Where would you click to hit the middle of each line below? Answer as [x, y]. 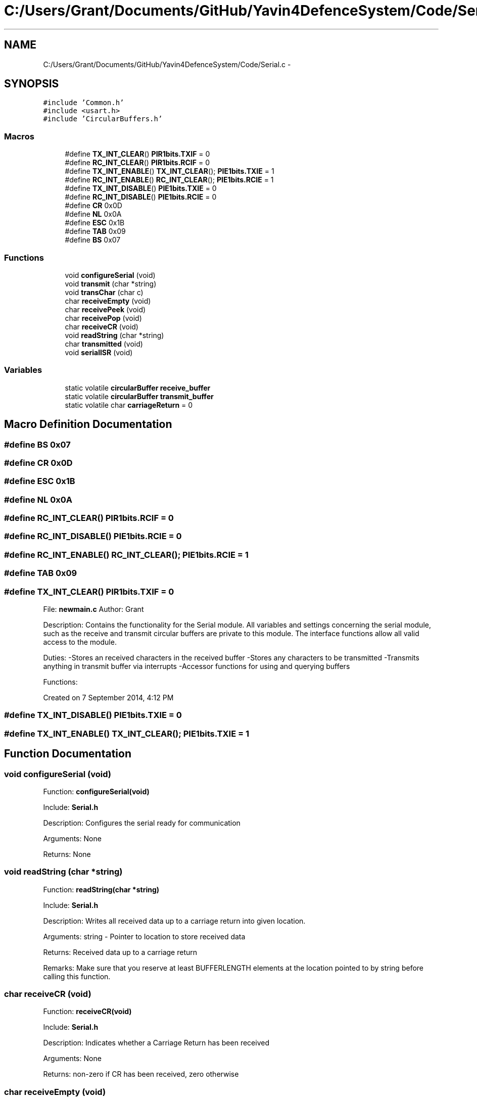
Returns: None [67, 854]
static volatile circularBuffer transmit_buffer [139, 396]
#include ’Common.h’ [84, 103]
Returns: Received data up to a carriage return [120, 952]
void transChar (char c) [104, 292]
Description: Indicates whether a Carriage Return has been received [156, 1043]
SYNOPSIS [32, 84]
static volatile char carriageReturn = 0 [129, 405]
